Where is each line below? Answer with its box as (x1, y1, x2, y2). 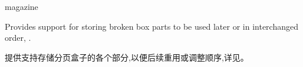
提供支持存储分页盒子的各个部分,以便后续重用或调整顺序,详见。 (5, 51, 249, 63)
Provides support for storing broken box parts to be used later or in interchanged (5, 20, 298, 32)
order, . (5, 31, 31, 44)
